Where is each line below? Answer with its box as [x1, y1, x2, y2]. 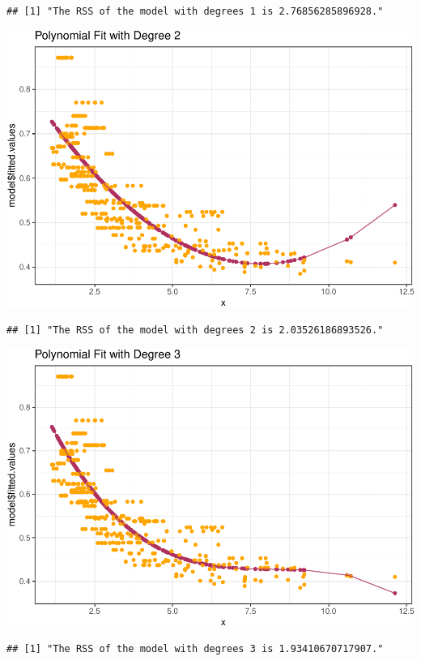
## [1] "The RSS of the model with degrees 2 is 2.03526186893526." [6, 324, 384, 337]
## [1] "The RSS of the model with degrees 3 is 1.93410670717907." [6, 643, 384, 655]
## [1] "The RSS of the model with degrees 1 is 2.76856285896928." [6, 6, 384, 17]
